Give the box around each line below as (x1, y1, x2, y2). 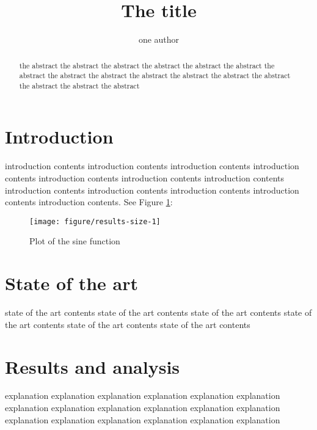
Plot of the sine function (29, 235, 120, 247)
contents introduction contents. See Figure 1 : (5, 195, 173, 208)
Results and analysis (5, 354, 180, 379)
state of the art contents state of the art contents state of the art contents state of (5, 306, 312, 319)
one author (138, 33, 180, 46)
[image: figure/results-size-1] (29, 217, 161, 226)
